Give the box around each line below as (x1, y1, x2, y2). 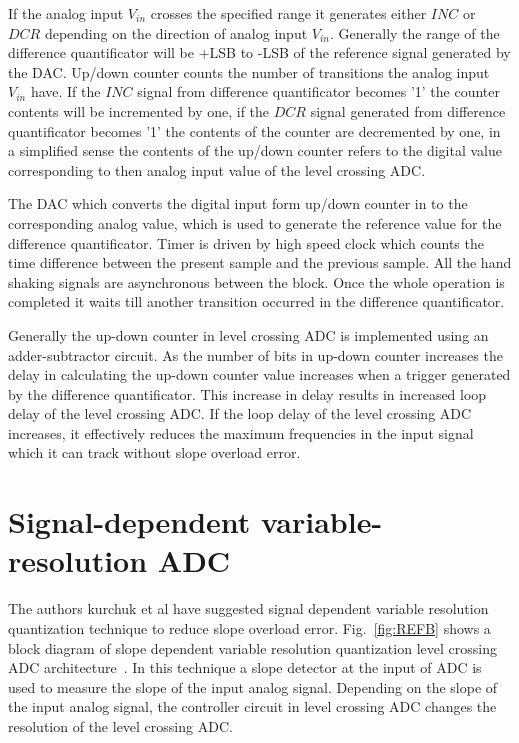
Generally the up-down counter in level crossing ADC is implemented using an (8, 324, 489, 345)
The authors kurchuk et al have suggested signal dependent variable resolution (8, 598, 489, 619)
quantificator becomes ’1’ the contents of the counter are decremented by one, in (8, 120, 501, 141)
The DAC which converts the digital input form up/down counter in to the (8, 193, 468, 214)
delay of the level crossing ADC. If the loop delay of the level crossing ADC (8, 403, 472, 424)
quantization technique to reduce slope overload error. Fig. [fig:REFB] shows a (8, 617, 491, 638)
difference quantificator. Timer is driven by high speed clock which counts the (8, 232, 484, 253)
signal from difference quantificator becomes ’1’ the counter (137, 81, 501, 102)
